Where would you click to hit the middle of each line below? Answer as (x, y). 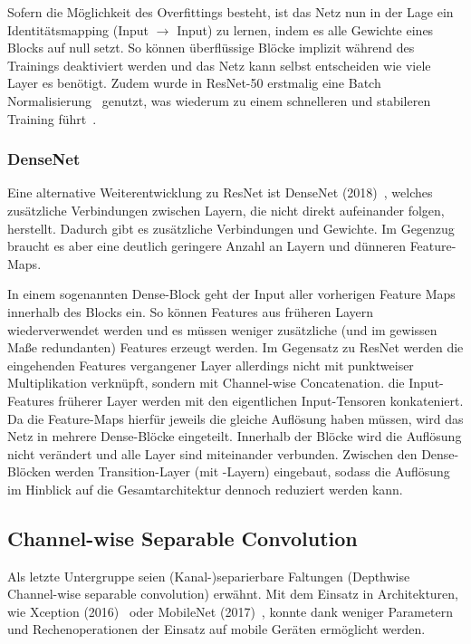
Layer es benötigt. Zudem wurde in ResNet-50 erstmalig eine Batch (194, 83)
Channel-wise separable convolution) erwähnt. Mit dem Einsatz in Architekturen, (233, 594)
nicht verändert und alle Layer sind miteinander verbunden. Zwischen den (212, 453)
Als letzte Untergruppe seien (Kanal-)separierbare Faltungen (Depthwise (209, 576)
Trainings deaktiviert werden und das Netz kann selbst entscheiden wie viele (219, 65)
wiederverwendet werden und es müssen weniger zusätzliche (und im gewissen (222, 329)
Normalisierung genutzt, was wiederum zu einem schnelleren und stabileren (219, 100)
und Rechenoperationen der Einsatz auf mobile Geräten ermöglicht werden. (216, 629)
